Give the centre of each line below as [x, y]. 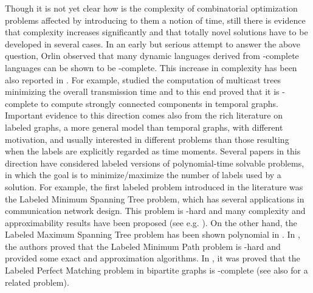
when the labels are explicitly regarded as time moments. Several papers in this [153, 151]
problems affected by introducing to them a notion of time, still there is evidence [155, 20]
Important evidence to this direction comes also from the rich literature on [144, 115]
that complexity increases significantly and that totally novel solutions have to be [156, 32]
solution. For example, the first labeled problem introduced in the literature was [154, 186]
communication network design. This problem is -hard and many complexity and [155, 211]
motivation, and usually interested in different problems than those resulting [147, 139]
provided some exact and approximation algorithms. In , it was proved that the [153, 258]
